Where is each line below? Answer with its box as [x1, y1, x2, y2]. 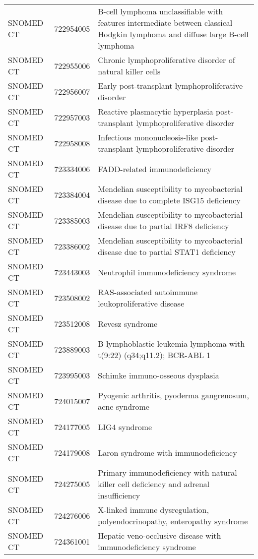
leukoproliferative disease [98, 298, 185, 309]
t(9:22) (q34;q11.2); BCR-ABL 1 [98, 349, 211, 361]
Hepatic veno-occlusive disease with [98, 530, 221, 541]
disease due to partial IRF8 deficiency [98, 220, 229, 232]
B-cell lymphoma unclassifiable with [98, 5, 223, 17]
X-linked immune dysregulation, [98, 504, 209, 515]
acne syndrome [98, 401, 149, 412]
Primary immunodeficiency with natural [98, 467, 237, 478]
